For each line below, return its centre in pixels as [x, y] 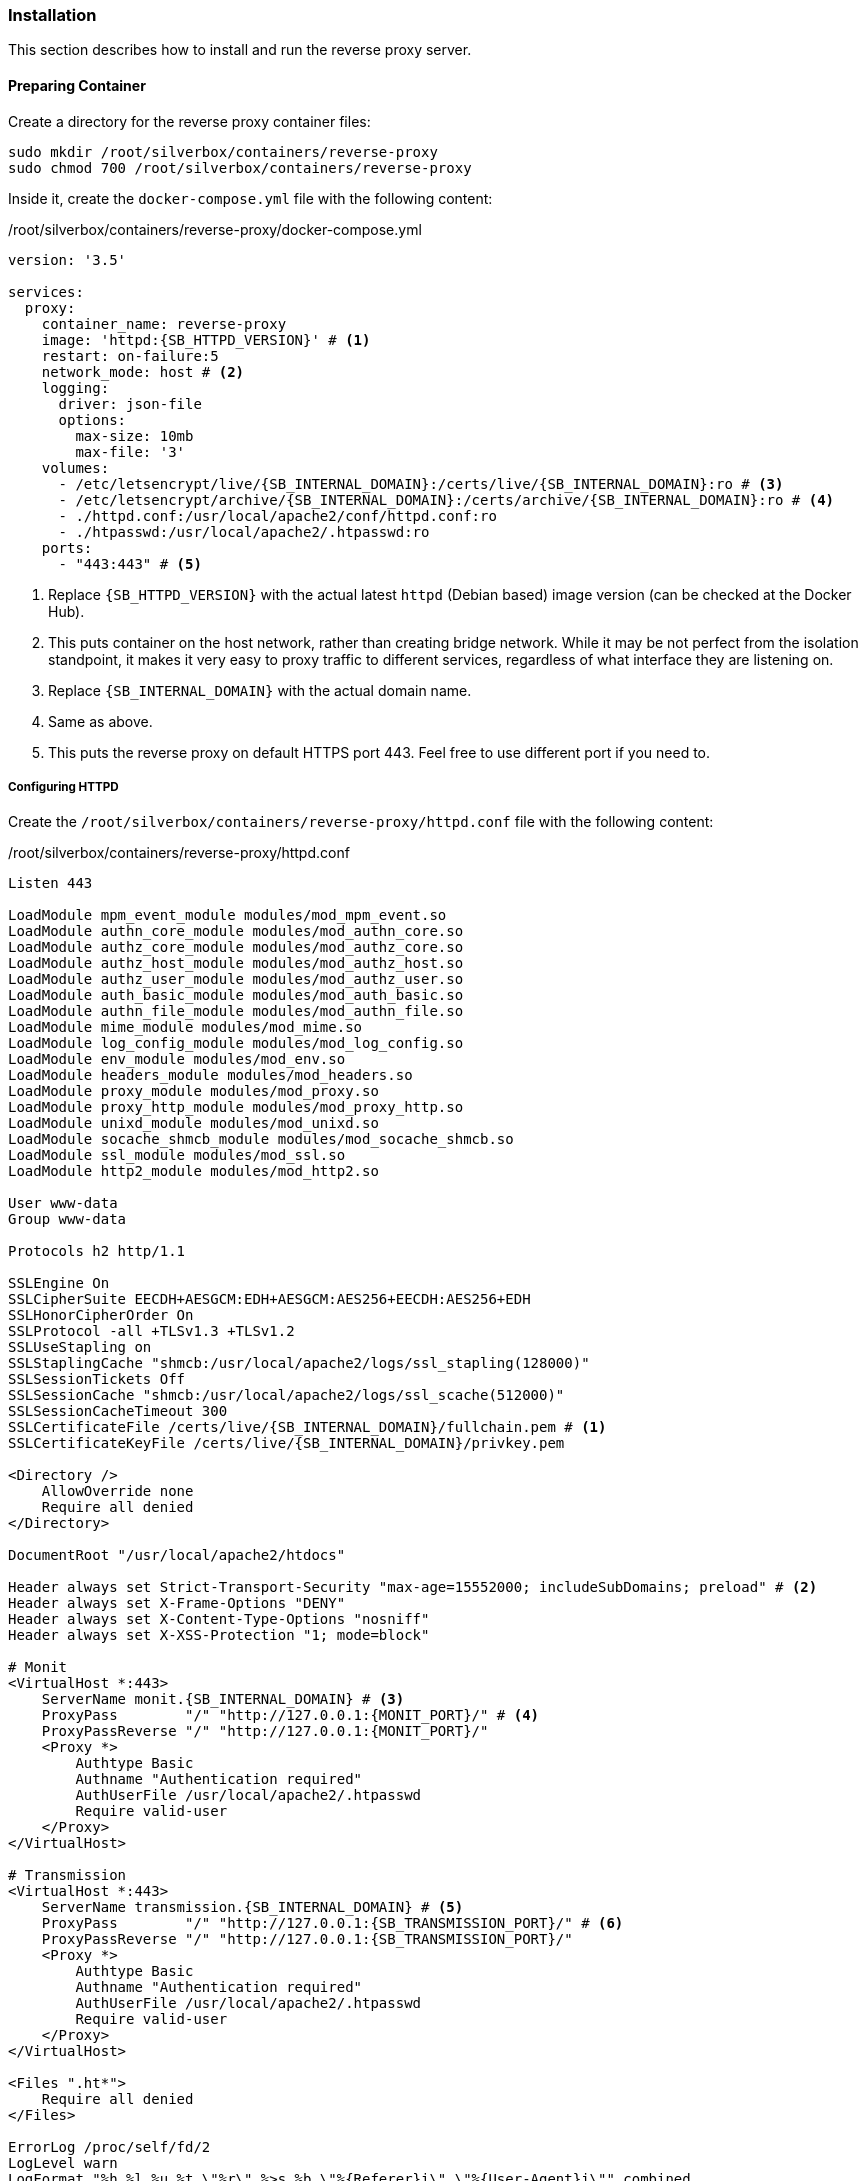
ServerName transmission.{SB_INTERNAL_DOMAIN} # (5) [252, 1907]
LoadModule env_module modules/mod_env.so [177, 1059]
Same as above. [100, 721]
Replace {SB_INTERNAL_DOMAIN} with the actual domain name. [260, 690]
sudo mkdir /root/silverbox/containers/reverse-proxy [223, 151]
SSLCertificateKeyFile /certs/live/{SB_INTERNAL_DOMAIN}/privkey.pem [286, 1443]
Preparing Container [77, 85]
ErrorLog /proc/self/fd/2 [109, 2147]
